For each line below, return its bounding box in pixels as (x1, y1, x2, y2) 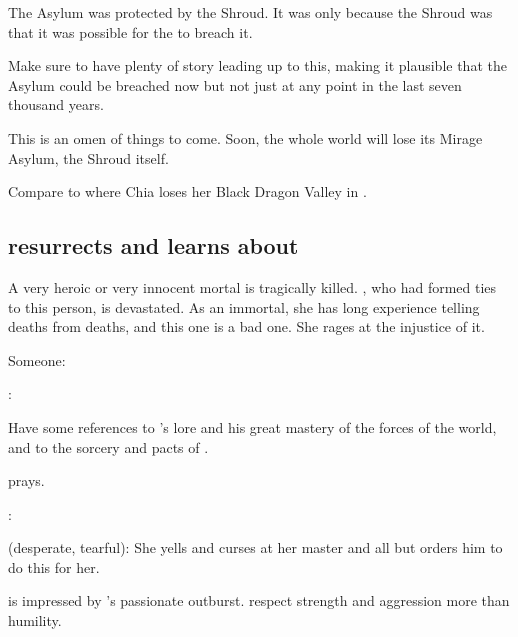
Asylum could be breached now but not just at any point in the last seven (8, 74, 462, 95)
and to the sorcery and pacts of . (8, 436, 209, 457)
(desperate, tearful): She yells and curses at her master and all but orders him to (8, 537, 503, 558)
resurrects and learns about (8, 230, 299, 261)
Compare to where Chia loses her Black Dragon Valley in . (8, 181, 367, 202)
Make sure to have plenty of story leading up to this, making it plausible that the (8, 55, 507, 76)
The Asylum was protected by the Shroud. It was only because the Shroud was (8, 2, 493, 22)
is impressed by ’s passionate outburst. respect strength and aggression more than (8, 590, 510, 611)
